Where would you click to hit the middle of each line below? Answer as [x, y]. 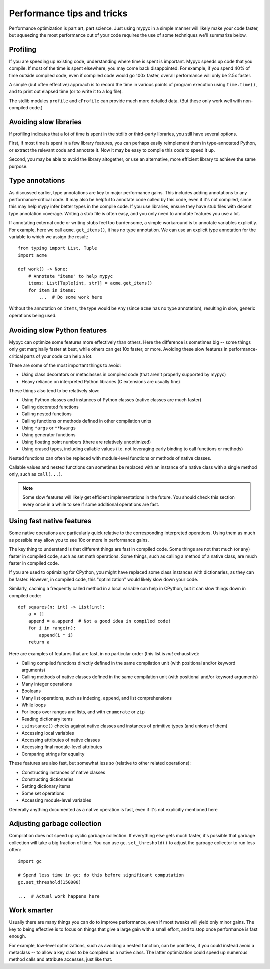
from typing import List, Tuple [58, 248]
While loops [34, 705]
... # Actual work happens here [59, 896]
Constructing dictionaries [48, 779]
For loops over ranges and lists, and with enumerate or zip [83, 712]
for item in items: [52, 290]
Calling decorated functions [50, 407]
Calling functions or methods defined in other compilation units [87, 421]
